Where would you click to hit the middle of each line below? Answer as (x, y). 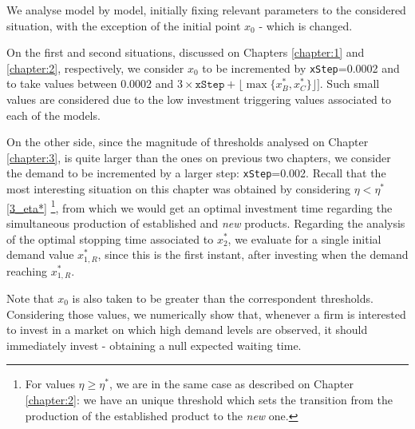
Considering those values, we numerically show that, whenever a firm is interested (206, 314)
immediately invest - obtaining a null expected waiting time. (154, 345)
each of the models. (53, 115)
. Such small (350, 83)
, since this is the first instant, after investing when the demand (253, 254)
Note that (30, 298)
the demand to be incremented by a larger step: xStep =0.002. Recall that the (196, 173)
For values (50, 384)
